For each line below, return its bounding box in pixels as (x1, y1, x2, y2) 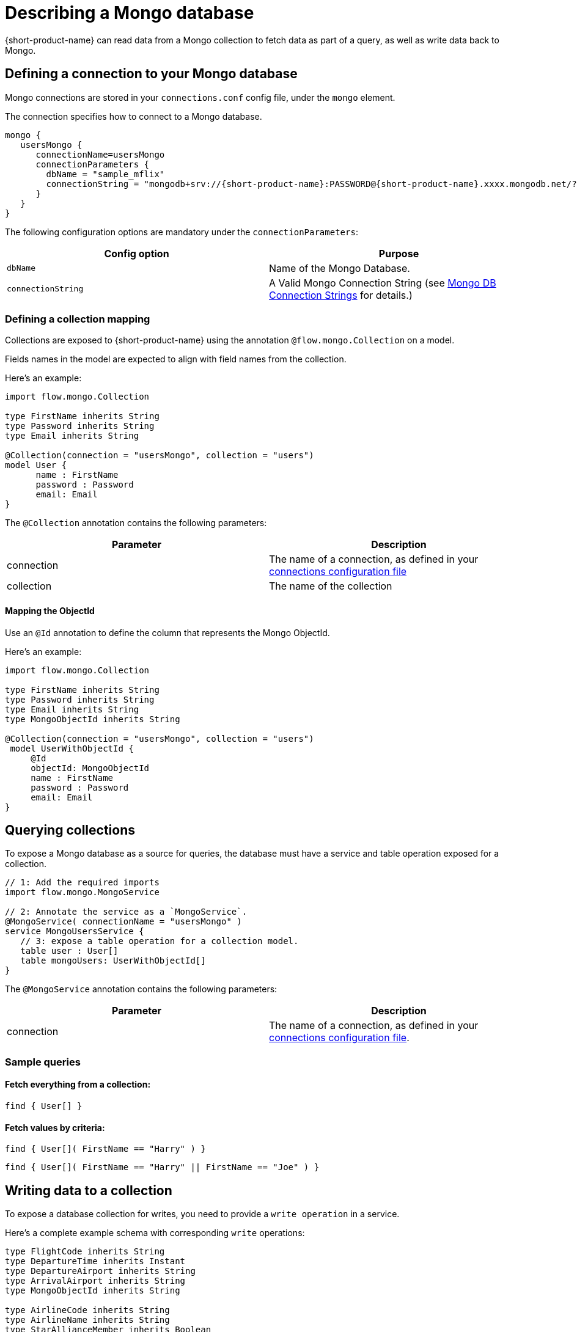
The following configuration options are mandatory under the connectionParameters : (5, 226, 358, 237)
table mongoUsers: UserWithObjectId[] (20, 956, 206, 966)
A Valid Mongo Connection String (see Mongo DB (269, 276, 496, 289)
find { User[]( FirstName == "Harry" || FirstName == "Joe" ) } (5, 1162, 320, 1173)
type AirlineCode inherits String (5, 1305, 170, 1316)
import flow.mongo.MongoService (5, 887, 160, 898)
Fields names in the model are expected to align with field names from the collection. (5, 354, 347, 365)
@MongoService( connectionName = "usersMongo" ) (5, 917, 242, 927)
